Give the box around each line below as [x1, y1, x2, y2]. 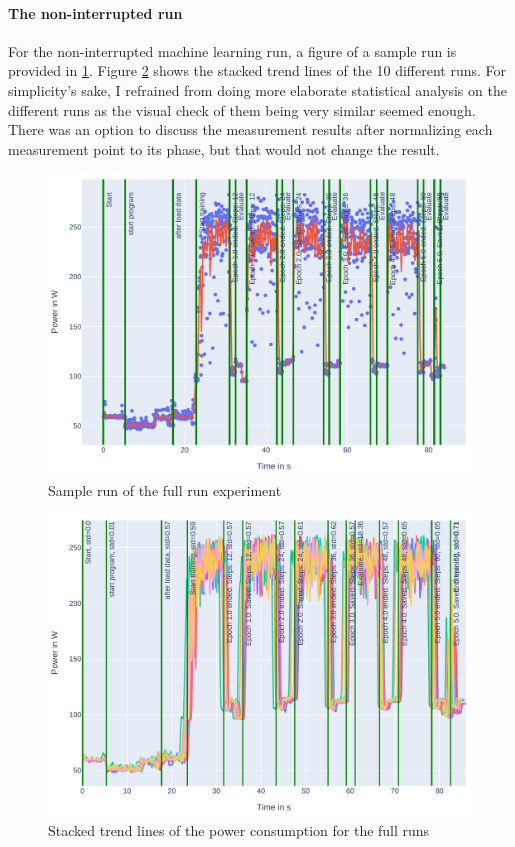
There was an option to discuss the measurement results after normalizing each [8, 119, 493, 140]
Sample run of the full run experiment [48, 479, 282, 500]
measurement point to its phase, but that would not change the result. [8, 138, 440, 159]
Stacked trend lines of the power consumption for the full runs [48, 820, 430, 841]
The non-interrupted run [8, 2, 183, 23]
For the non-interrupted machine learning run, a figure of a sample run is [8, 40, 457, 61]
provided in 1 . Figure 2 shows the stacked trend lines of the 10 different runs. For [8, 60, 507, 81]
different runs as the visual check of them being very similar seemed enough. [8, 99, 476, 120]
